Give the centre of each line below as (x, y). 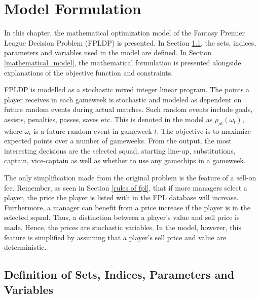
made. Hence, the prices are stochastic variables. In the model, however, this (123, 227)
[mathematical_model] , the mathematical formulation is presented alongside (123, 62)
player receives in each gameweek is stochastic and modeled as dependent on (123, 99)
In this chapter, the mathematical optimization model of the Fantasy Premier (125, 33)
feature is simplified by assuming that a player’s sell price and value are (115, 237)
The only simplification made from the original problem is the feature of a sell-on (130, 178)
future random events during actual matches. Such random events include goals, (128, 109)
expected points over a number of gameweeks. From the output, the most (118, 141)
